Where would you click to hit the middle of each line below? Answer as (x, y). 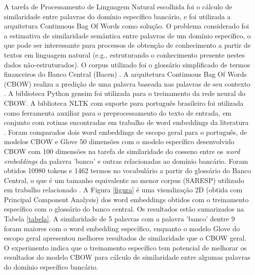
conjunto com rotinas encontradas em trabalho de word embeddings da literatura (126, 122)
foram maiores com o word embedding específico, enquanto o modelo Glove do (122, 228)
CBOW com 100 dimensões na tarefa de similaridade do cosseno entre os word (122, 151)
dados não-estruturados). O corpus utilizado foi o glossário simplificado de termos (127, 64)
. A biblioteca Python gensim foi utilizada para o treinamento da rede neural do (125, 93)
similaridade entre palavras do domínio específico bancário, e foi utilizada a (117, 16)
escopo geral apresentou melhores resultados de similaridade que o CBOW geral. (125, 238)
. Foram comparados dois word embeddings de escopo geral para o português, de (126, 132)
